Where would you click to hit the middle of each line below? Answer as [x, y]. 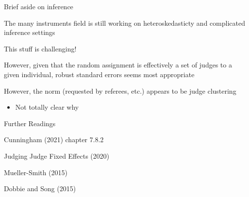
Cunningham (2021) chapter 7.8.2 [54, 140]
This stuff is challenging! [40, 48]
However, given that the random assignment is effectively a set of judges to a [118, 65]
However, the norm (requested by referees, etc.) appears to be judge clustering [120, 90]
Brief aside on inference [39, 6]
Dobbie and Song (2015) [40, 189]
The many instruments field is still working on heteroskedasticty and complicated [124, 23]
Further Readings [30, 123]
